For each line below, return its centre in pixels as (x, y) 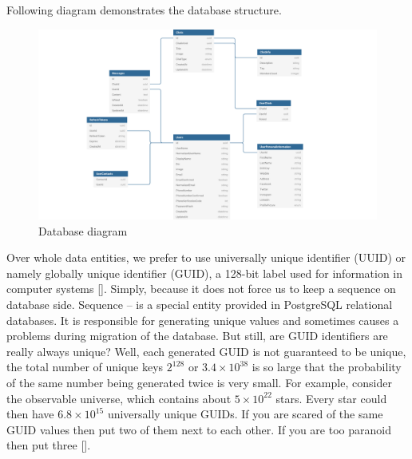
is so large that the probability (327, 367)
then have (30, 414)
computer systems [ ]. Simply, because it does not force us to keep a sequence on (201, 289)
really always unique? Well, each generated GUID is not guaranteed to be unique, (206, 351)
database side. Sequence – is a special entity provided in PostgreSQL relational (200, 305)
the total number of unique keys (85, 367)
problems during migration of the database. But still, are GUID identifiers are (197, 336)
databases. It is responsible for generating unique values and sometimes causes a (203, 320)
